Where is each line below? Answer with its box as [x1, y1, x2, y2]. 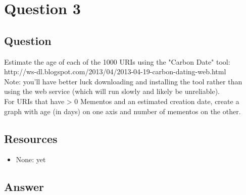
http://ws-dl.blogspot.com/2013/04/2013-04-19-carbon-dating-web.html [4, 66, 226, 77]
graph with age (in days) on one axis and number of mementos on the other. [4, 106, 241, 116]
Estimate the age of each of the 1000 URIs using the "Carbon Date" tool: [4, 56, 230, 67]
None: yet [16, 154, 46, 165]
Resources [4, 130, 58, 146]
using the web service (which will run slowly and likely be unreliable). [4, 86, 220, 96]
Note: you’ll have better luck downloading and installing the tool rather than [4, 76, 242, 86]
